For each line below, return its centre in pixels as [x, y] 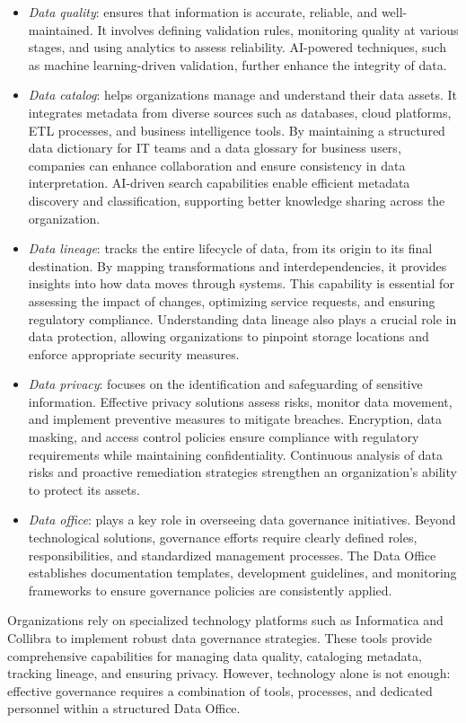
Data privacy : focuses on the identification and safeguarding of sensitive [225, 384]
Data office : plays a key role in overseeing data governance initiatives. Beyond [242, 520]
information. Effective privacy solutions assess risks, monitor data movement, [240, 401]
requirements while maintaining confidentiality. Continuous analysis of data [236, 454]
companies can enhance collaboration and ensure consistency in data [217, 165]
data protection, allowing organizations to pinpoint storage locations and [229, 336]
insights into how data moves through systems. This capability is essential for [241, 283]
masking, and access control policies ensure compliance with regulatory [224, 437]
